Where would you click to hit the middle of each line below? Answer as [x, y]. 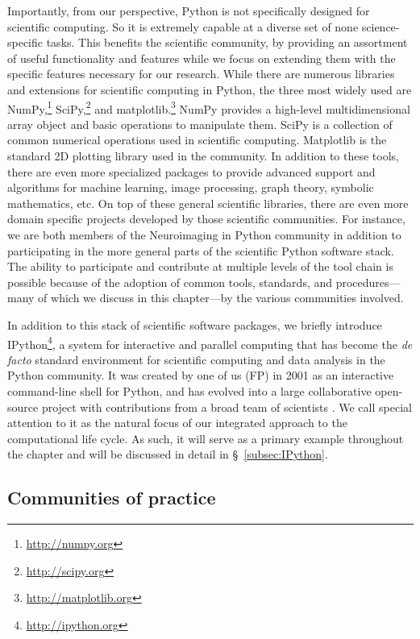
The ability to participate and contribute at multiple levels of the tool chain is [200, 266]
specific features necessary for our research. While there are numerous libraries [201, 74]
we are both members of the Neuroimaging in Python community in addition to [204, 234]
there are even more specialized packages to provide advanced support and [191, 171]
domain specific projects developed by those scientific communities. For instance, [206, 219]
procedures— [368, 282]
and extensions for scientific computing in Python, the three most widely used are [210, 89]
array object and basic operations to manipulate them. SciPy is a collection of [200, 124]
